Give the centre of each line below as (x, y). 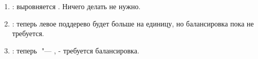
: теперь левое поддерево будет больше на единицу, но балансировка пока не (133, 23)
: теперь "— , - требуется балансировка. (76, 50)
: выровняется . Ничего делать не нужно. (76, 6)
